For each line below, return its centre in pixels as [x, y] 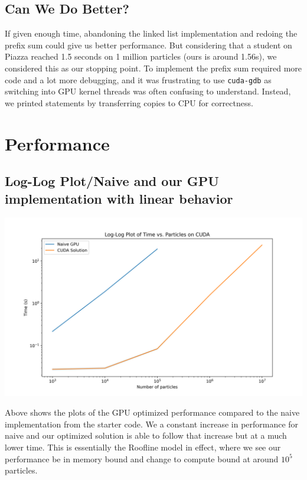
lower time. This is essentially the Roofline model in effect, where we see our [143, 447]
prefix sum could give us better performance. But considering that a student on [148, 45]
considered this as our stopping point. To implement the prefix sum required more [153, 68]
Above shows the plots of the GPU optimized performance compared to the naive [152, 412]
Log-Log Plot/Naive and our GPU [112, 181]
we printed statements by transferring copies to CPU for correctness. [129, 102]
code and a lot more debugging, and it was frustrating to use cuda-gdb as [138, 79]
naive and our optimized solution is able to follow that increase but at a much [146, 435]
